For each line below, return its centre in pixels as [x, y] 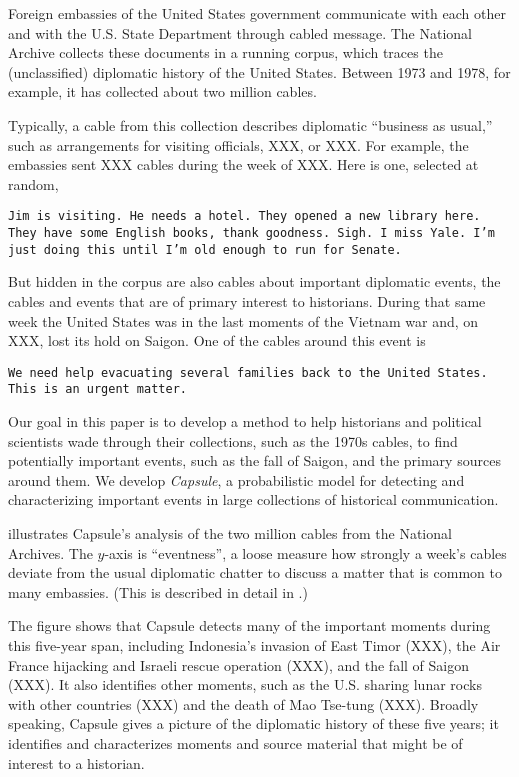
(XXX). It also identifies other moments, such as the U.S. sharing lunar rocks [245, 684]
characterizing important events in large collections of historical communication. [253, 499]
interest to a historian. [76, 762]
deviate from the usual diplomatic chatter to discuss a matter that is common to [255, 572]
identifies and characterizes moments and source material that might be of [235, 742]
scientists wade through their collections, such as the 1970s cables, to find [233, 440]
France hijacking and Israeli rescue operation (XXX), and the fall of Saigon [238, 664]
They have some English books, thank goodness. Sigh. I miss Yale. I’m [251, 233]
